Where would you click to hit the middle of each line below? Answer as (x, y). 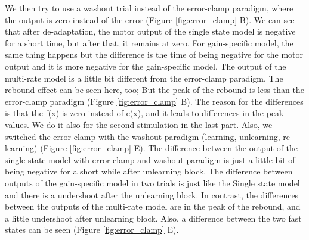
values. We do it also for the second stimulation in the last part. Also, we (139, 124)
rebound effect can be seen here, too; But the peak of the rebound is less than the (154, 90)
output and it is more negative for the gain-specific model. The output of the (146, 66)
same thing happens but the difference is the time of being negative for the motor (154, 54)
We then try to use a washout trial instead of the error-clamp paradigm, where (149, 8)
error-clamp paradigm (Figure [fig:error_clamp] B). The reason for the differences (154, 101)
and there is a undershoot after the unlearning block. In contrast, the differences (152, 194)
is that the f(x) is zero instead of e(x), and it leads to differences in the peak (144, 113)
